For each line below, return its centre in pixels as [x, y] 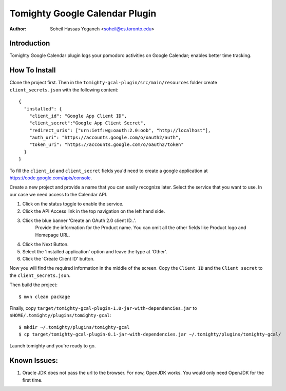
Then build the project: [33, 285]
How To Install [33, 70]
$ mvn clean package [44, 296]
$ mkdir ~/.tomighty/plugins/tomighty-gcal [74, 327]
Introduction [30, 43]
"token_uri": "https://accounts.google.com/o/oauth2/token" [107, 145]
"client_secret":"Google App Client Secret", [88, 123]
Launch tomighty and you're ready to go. [53, 346]
